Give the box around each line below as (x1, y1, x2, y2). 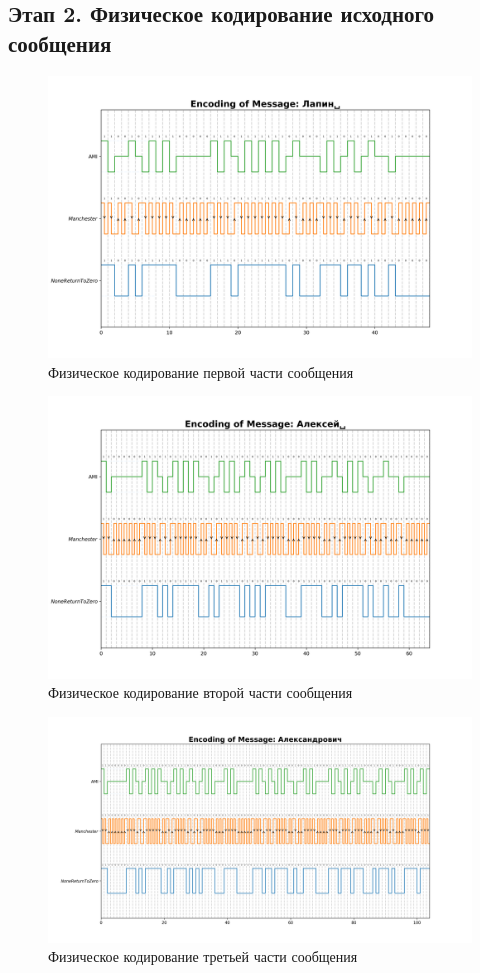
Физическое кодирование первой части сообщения (48, 361, 354, 382)
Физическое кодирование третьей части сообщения (48, 946, 358, 967)
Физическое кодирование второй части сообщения (48, 682, 353, 703)
